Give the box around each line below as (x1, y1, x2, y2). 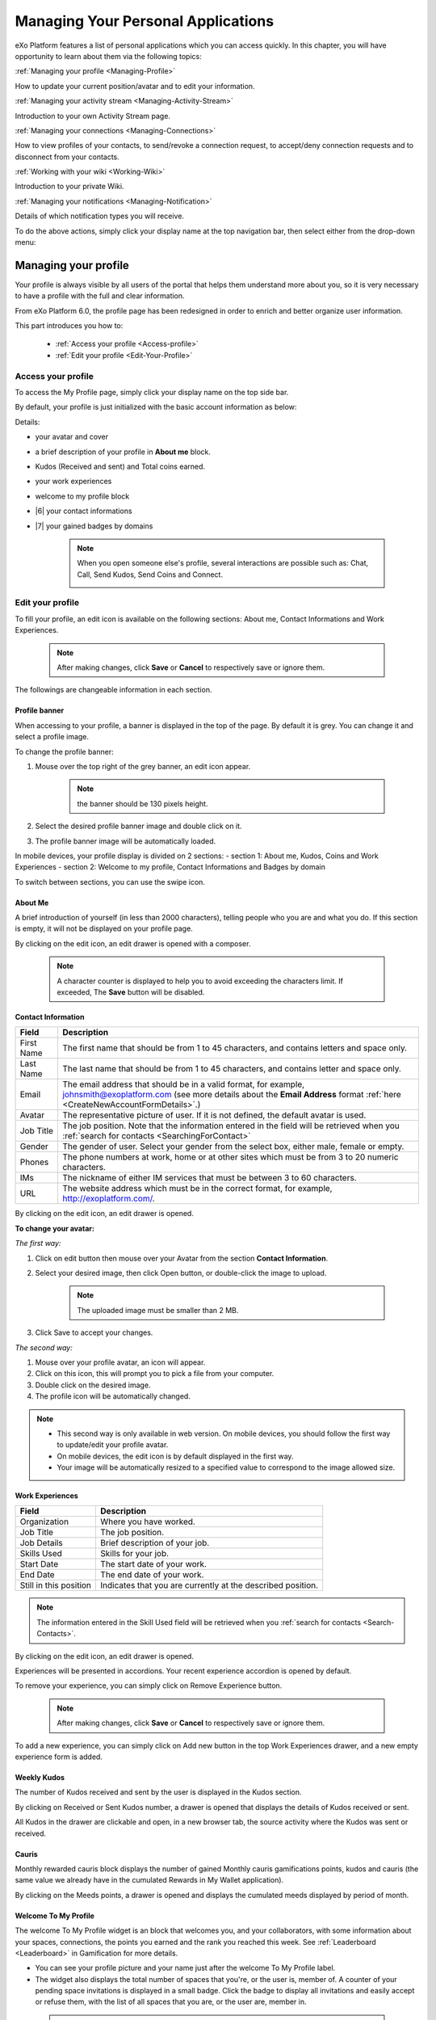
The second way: (15, 1342, 73, 1353)
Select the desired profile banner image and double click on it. (35, 821, 242, 831)
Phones (19, 1156, 49, 1168)
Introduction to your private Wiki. (15, 182, 124, 191)
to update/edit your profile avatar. (57, 1440, 169, 1450)
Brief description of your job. (100, 1538, 210, 1549)
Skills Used (19, 1548, 62, 1559)
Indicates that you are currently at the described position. (100, 1580, 319, 1591)
